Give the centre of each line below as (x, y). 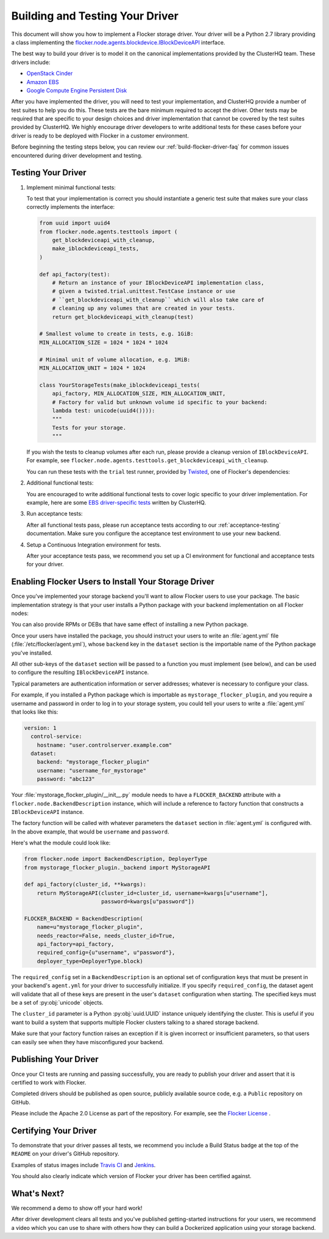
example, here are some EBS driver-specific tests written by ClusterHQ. (116, 503)
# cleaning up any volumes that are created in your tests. (144, 308)
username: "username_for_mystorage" (91, 770)
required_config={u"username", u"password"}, (106, 953)
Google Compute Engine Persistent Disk (77, 90)
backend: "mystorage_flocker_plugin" (93, 762)
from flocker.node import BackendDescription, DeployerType (116, 859)
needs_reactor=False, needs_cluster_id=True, (106, 935)
